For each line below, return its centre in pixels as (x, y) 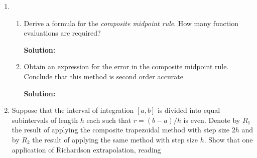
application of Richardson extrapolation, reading (86, 149)
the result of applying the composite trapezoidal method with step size (121, 130)
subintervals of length (45, 120)
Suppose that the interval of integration (73, 110)
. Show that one (228, 139)
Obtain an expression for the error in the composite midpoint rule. (126, 66)
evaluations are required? (62, 33)
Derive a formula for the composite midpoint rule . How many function (131, 23)
